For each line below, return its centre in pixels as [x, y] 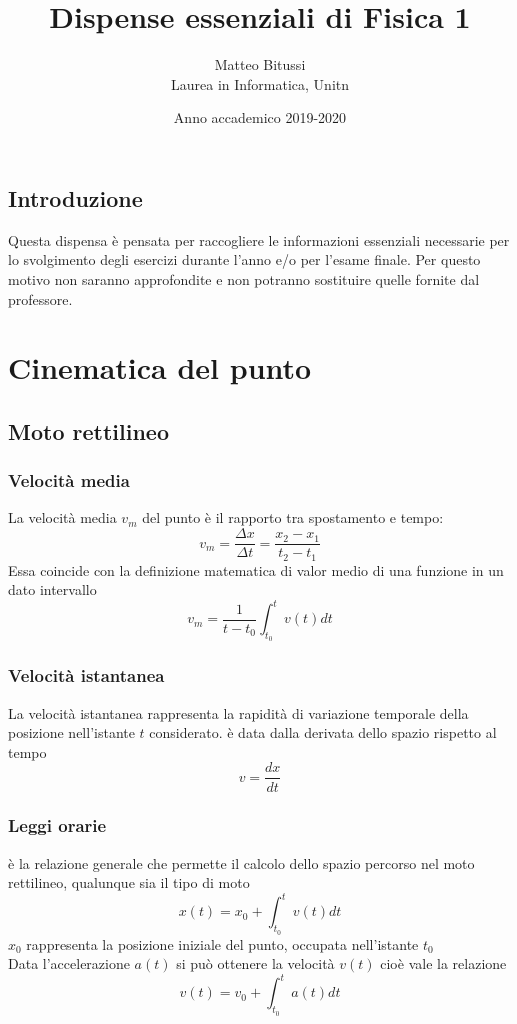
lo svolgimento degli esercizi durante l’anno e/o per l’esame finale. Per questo [244, 259]
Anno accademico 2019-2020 [260, 117]
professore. [40, 298]
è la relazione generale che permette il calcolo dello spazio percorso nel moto [241, 862]
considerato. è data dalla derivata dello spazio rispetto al [323, 732]
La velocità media [62, 517]
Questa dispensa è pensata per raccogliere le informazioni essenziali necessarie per [259, 239]
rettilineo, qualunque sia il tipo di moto [129, 882]
